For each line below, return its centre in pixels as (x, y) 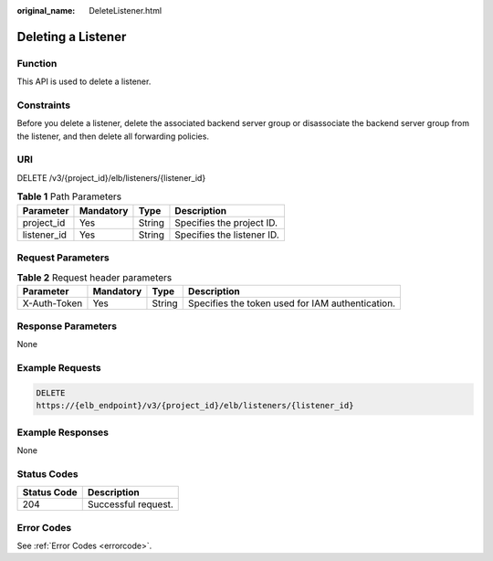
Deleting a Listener (72, 37)
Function (37, 63)
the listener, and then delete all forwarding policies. (113, 136)
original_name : (46, 11)
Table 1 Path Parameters (69, 196)
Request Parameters (63, 258)
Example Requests (59, 368)
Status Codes (47, 473)
